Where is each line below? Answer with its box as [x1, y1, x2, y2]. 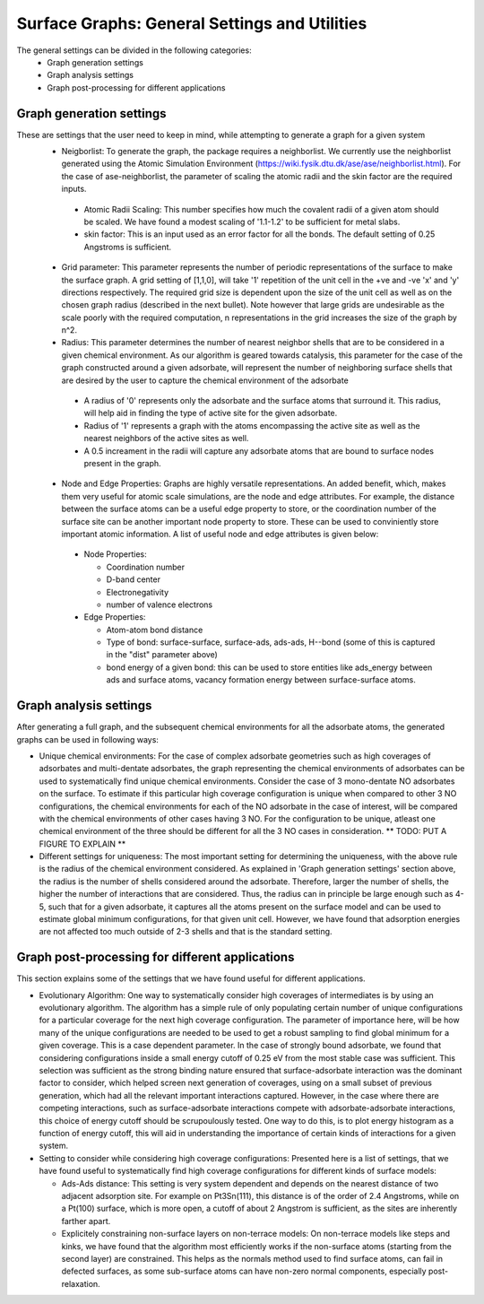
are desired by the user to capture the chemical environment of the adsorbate [61, 375, 349, 386]
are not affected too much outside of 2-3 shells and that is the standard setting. [39, 926, 333, 937]
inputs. [61, 184, 87, 195]
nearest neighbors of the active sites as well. [83, 433, 249, 444]
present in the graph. [83, 458, 161, 468]
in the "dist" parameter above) [106, 649, 219, 660]
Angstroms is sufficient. [83, 241, 172, 252]
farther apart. [61, 1215, 111, 1226]
